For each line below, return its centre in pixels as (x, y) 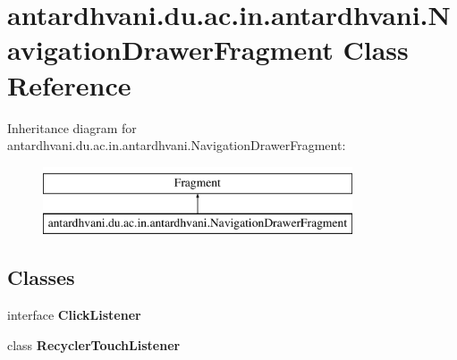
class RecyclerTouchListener (94, 344)
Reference (69, 84)
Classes (41, 277)
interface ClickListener (74, 315)
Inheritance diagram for (72, 127)
